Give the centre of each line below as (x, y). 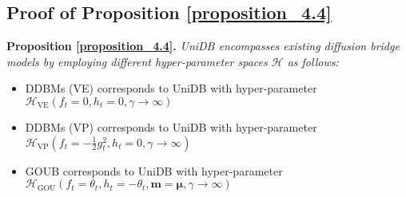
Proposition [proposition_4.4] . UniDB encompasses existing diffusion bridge (203, 46)
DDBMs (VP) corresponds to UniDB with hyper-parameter (171, 126)
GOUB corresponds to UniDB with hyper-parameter (154, 170)
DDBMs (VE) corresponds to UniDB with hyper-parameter (171, 88)
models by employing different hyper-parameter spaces (137, 61)
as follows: (313, 61)
